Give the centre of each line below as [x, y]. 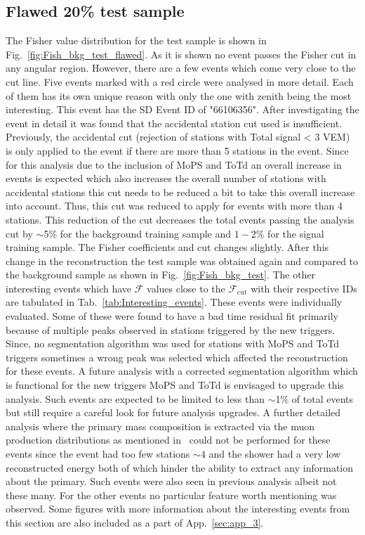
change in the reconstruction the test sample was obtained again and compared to [182, 260]
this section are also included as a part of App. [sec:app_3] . [135, 522]
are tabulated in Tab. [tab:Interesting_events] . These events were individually [174, 302]
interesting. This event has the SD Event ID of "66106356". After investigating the [182, 109]
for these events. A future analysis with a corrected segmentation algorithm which [182, 371]
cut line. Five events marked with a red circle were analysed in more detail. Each [180, 81]
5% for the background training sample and [138, 233]
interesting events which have [69, 288]
